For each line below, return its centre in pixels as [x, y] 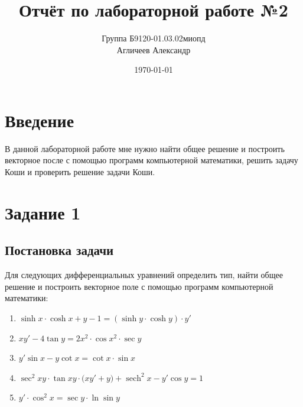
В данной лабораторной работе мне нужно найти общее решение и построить [145, 148]
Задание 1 [43, 212]
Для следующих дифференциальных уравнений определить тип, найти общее [144, 275]
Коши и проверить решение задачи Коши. [80, 172]
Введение [40, 120]
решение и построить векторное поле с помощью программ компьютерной [139, 286]
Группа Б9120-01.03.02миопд [154, 38]
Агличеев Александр [154, 49]
